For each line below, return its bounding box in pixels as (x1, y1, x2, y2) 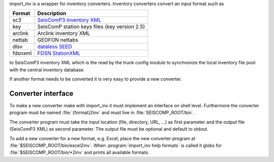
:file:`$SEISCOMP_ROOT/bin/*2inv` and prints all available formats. (9, 149, 150, 155)
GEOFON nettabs (37, 36, 79, 44)
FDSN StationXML (37, 50, 81, 57)
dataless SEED (37, 43, 72, 50)
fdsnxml (12, 50, 32, 57)
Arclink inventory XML (37, 30, 90, 37)
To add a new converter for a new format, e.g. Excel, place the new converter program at (9, 135, 195, 141)
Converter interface (9, 89, 74, 98)
